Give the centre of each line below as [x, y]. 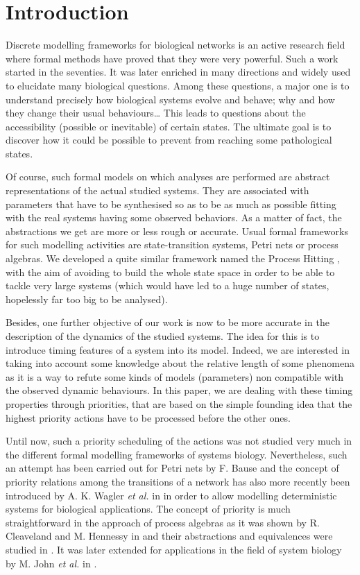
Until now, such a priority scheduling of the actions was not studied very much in [179, 441]
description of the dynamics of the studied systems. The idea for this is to [163, 336]
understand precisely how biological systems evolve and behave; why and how [170, 99]
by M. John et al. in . [51, 563]
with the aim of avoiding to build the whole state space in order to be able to [170, 272]
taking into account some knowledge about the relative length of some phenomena [180, 363]
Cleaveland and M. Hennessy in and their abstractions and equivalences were [169, 536]
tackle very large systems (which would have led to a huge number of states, [168, 285]
